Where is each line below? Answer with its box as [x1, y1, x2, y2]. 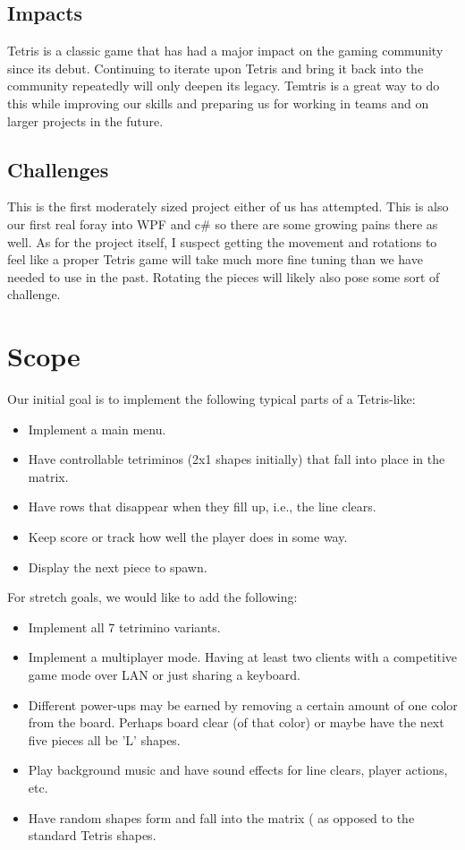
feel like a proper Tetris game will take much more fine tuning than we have [7, 250, 423, 269]
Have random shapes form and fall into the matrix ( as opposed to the [28, 808, 415, 827]
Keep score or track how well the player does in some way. [28, 528, 348, 546]
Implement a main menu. [28, 419, 166, 438]
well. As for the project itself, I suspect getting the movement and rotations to [7, 232, 437, 251]
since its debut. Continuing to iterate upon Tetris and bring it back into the [7, 58, 424, 77]
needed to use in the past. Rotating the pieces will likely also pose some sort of [7, 267, 440, 286]
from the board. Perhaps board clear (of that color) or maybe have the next [28, 713, 444, 732]
